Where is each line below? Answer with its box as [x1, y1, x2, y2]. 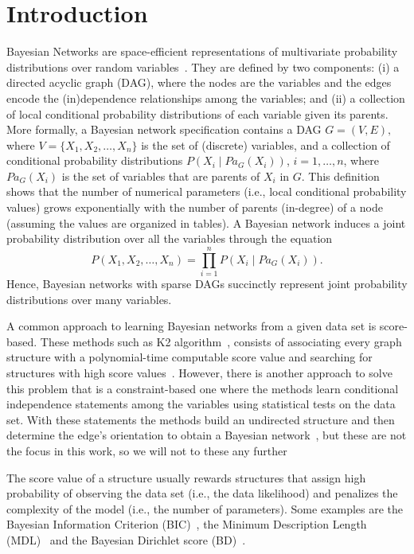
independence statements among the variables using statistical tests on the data [6, 396, 396, 412]
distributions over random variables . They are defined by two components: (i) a [6, 58, 400, 75]
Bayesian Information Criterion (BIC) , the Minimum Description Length [6, 516, 367, 533]
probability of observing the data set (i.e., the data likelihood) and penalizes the [6, 485, 398, 501]
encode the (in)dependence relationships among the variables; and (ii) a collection [6, 89, 405, 106]
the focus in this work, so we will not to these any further [6, 442, 287, 458]
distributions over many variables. [6, 291, 172, 307]
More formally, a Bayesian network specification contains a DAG [6, 121, 322, 138]
